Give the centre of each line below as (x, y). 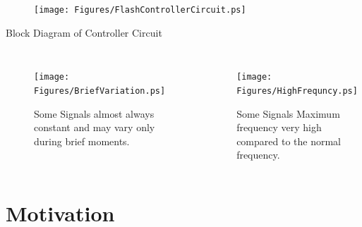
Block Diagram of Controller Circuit (84, 32)
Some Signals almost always (94, 113)
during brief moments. (82, 141)
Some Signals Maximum (288, 113)
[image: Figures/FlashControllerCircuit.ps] (140, 10)
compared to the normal (289, 141)
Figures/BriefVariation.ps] (100, 91)
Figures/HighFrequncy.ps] (297, 91)
